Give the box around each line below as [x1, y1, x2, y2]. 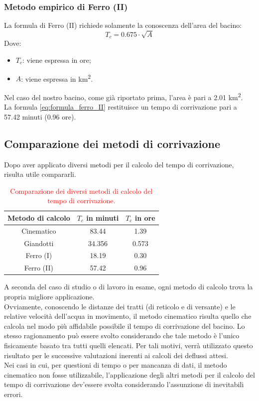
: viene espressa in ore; [22, 55, 91, 65]
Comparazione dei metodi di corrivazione [4, 135, 220, 151]
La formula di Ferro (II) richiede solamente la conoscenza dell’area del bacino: [4, 20, 242, 30]
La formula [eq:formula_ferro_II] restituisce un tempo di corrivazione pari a [4, 102, 237, 112]
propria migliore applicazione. [4, 291, 95, 301]
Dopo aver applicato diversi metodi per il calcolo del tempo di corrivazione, [4, 159, 234, 169]
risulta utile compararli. [4, 169, 76, 179]
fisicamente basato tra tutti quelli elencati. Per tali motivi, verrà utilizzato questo [4, 340, 253, 350]
